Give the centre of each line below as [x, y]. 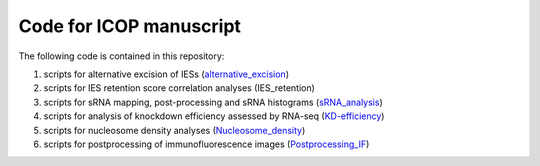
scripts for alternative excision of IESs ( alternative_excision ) [166, 74]
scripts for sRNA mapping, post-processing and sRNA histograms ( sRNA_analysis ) [213, 102]
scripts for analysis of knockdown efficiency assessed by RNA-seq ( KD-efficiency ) [214, 116]
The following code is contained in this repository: [121, 56]
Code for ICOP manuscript [130, 26]
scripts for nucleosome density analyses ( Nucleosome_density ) [174, 130]
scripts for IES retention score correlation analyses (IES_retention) [179, 88]
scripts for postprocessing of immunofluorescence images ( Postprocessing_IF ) [206, 144]
